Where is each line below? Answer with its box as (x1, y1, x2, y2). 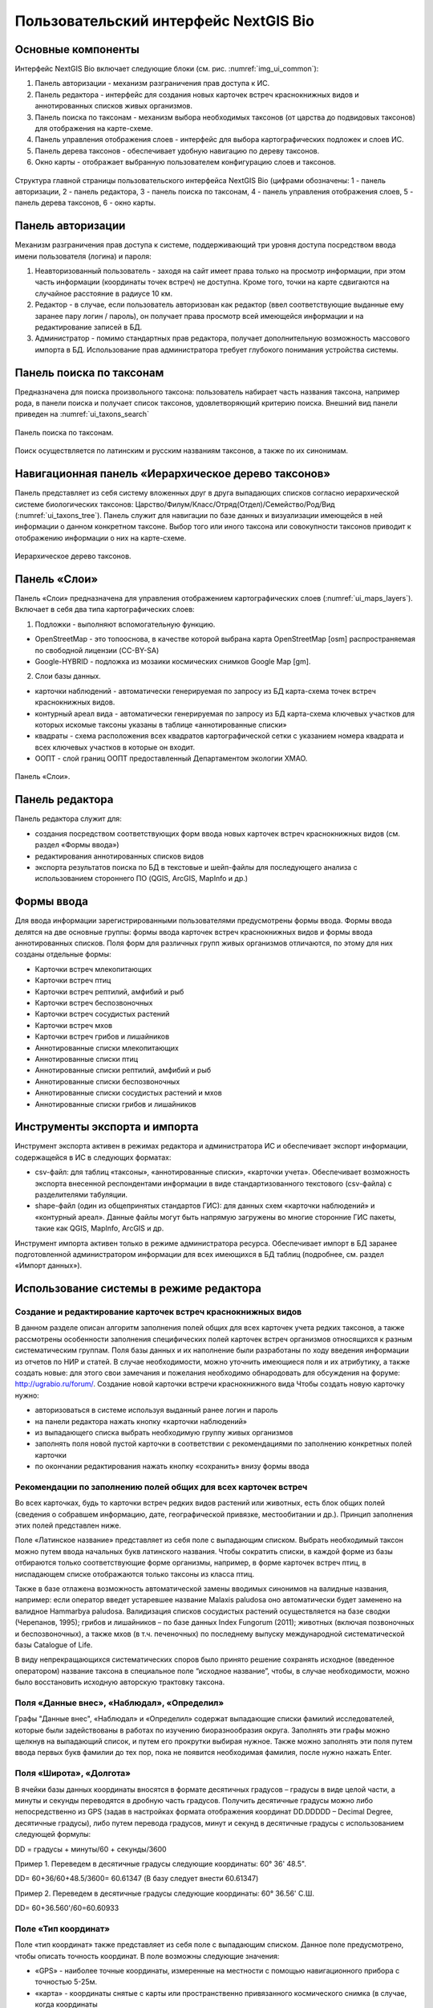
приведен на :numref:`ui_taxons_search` (14, 410, 150, 419)
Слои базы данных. (34, 671, 102, 681)
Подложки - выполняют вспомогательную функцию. (34, 619, 216, 629)
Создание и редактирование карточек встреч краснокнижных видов (14, 1306, 302, 1317)
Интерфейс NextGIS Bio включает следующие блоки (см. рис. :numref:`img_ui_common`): (14, 64, 319, 74)
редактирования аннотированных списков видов (34, 851, 204, 861)
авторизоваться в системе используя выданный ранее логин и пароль (34, 1406, 278, 1415)
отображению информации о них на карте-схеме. (14, 533, 187, 542)
